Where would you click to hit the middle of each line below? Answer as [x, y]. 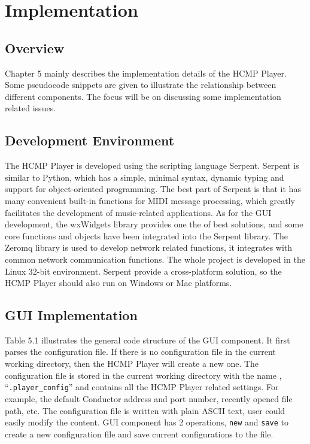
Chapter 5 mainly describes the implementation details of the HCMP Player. [146, 73]
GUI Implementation [71, 315]
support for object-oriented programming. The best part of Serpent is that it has [153, 189]
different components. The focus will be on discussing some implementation [143, 96]
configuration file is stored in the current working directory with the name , [143, 375]
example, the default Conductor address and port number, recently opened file [149, 398]
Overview [35, 48]
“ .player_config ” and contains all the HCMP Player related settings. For [142, 387]
